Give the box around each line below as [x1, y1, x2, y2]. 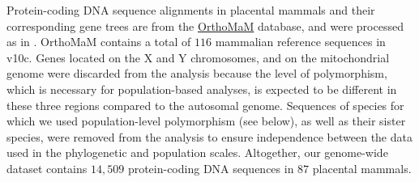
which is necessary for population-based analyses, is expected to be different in [6, 80, 397, 97]
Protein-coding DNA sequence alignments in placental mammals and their [6, 2, 375, 18]
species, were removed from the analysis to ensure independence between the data [6, 128, 413, 145]
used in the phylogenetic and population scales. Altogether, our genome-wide [6, 144, 388, 161]
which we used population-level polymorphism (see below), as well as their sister [6, 112, 406, 129]
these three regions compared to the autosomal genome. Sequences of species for [6, 96, 404, 113]
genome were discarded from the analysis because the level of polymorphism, [6, 65, 387, 82]
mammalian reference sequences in [215, 33, 386, 50]
